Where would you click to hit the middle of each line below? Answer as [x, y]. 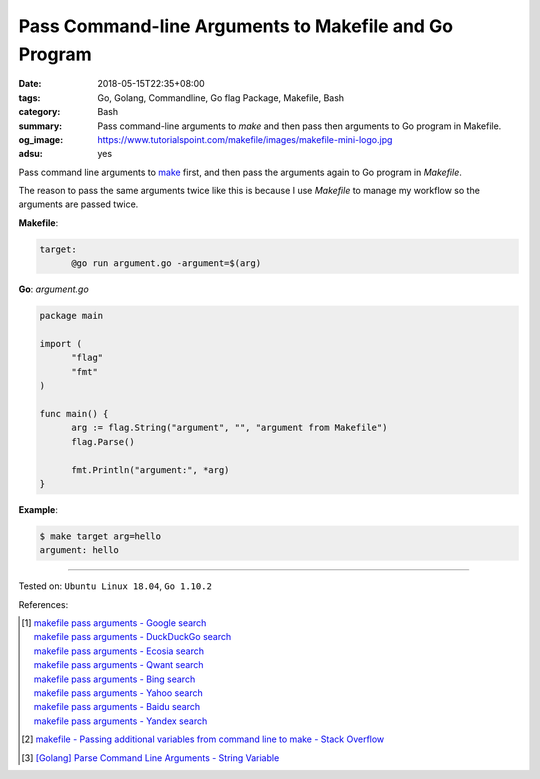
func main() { [74, 413]
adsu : [31, 154]
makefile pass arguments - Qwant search [118, 665]
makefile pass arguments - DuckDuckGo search [132, 637]
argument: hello [79, 550]
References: [43, 604]
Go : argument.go [53, 289]
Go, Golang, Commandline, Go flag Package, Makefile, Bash [221, 97]
